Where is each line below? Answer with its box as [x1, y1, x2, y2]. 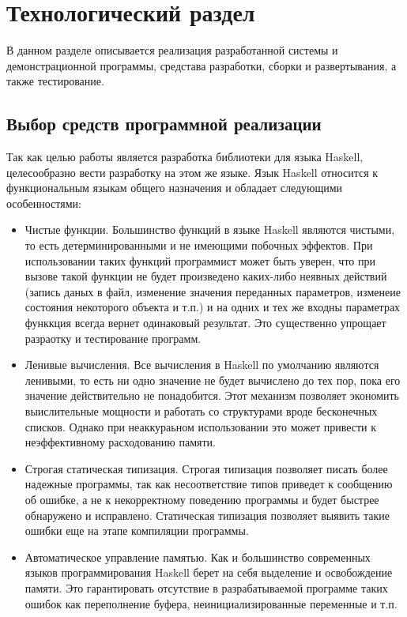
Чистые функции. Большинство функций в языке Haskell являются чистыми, [24, 221, 395, 238]
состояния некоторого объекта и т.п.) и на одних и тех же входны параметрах [24, 299, 401, 315]
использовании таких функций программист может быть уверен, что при [24, 252, 375, 269]
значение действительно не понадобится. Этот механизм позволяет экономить [24, 387, 399, 404]
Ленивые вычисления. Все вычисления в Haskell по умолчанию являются [24, 356, 379, 373]
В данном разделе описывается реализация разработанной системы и [6, 42, 338, 58]
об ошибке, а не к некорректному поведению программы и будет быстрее [24, 491, 379, 507]
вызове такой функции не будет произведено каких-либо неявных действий [24, 268, 387, 284]
